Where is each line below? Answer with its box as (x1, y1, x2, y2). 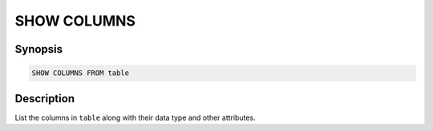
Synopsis (14, 42, 63, 56)
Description (14, 92, 75, 105)
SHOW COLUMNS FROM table (31, 69, 130, 77)
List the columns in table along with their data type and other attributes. (14, 113, 256, 122)
